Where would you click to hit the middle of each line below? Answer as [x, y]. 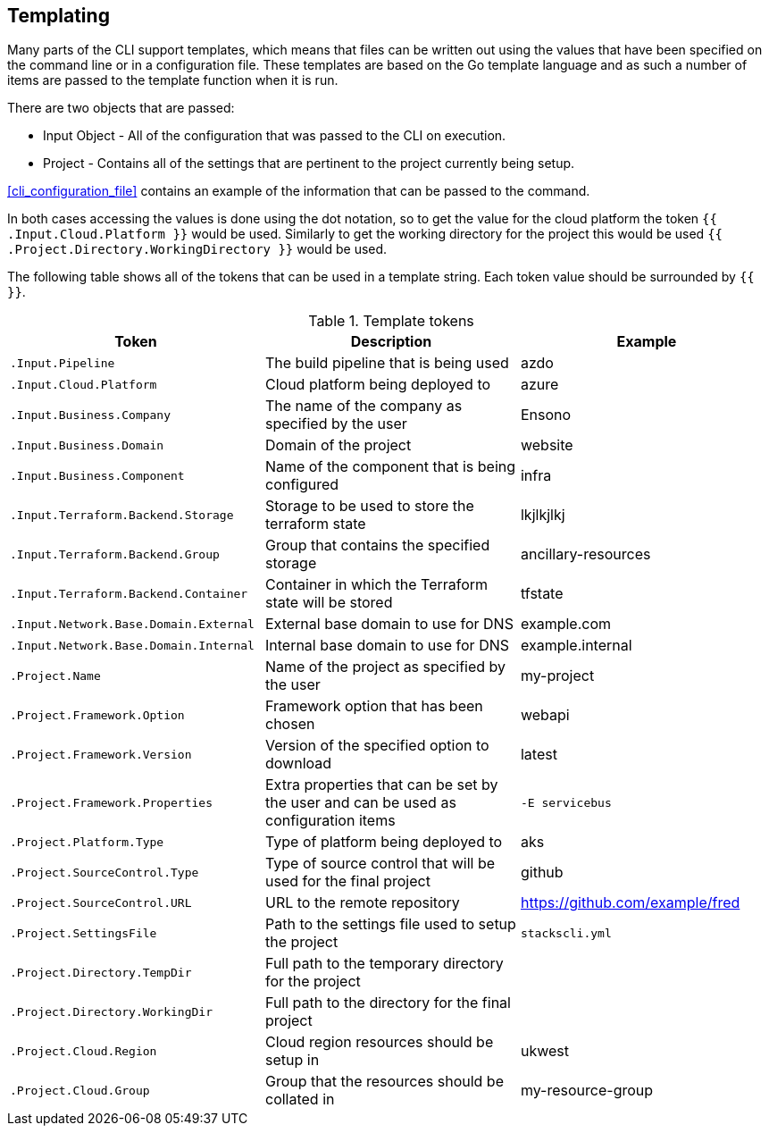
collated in [300, 1099]
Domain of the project [338, 445]
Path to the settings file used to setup [390, 924]
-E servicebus [566, 802]
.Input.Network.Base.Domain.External [132, 624]
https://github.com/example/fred [630, 903]
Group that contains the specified [377, 546]
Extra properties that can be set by [381, 785]
